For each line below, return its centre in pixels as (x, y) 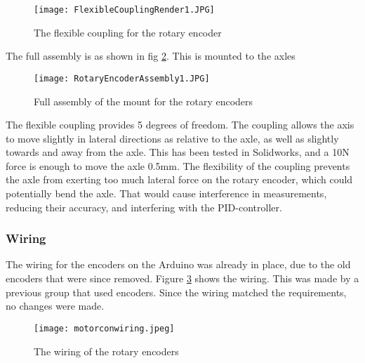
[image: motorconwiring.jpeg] (104, 328)
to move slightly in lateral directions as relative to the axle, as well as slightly (172, 138)
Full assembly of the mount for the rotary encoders (144, 101)
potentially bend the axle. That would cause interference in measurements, (166, 193)
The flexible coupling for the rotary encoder (128, 32)
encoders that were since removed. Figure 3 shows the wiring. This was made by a (182, 278)
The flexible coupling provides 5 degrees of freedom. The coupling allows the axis (180, 125)
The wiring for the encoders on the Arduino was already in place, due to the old (178, 264)
